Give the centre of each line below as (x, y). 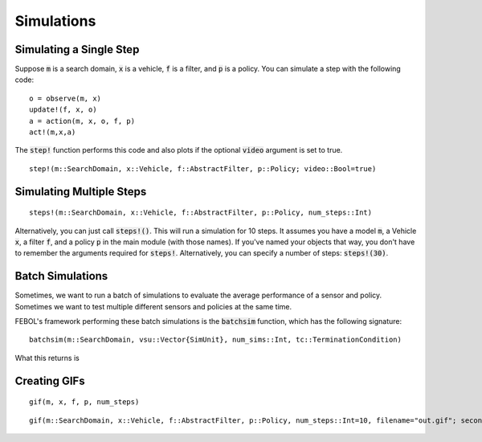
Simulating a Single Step (77, 49)
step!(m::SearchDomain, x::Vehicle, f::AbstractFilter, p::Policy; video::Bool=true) (203, 168)
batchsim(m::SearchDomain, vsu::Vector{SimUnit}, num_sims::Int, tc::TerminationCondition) (215, 340)
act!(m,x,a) (53, 132)
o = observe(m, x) (65, 98)
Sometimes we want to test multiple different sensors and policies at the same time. (153, 306)
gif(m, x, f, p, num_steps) (84, 402)
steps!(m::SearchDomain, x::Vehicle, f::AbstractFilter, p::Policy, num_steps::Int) (201, 213)
